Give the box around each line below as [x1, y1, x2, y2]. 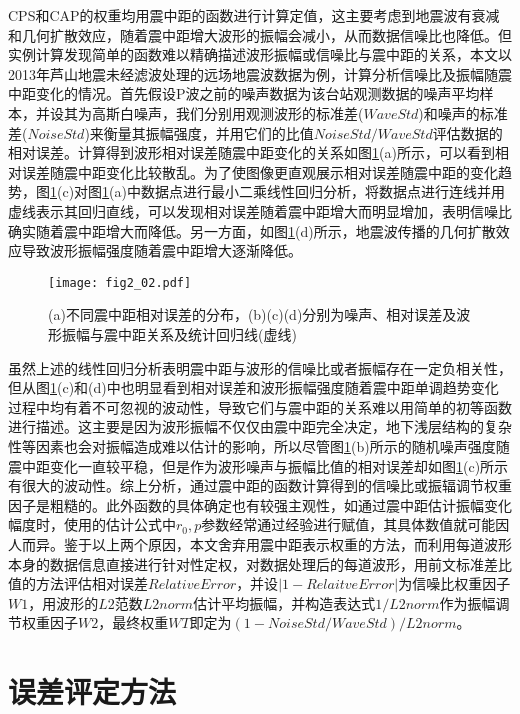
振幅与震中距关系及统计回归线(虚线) [61, 323, 297, 344]
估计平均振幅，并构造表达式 [193, 592, 376, 613]
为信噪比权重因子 [398, 573, 511, 594]
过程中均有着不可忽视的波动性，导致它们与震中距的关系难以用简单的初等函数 [8, 396, 512, 417]
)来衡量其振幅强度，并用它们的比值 [84, 122, 314, 143]
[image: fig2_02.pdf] [48, 275, 192, 290]
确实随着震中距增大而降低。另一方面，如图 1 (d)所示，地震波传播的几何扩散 [8, 220, 496, 241]
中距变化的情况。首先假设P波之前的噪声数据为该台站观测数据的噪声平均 [8, 83, 480, 104]
